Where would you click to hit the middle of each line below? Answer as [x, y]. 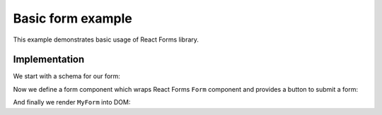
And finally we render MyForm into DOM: [72, 102]
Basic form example [73, 18]
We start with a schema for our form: [66, 76]
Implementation [49, 60]
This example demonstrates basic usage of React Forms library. [106, 40]
